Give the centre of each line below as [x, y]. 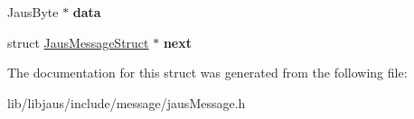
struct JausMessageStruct [78, 42]
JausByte [33, 12]
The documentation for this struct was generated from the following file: [207, 73]
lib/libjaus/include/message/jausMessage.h [127, 102]
